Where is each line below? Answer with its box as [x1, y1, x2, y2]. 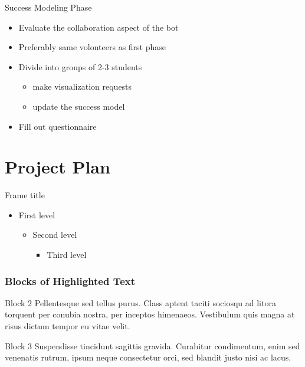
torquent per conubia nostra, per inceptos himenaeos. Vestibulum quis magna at [5, 308, 295, 320]
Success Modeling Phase [5, 1, 92, 13]
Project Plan [5, 155, 110, 179]
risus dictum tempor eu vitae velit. [5, 320, 130, 332]
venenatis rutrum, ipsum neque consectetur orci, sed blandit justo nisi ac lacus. [5, 351, 291, 363]
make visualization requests [32, 80, 132, 93]
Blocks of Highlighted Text [5, 273, 136, 288]
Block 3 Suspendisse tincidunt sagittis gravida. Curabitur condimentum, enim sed [5, 339, 300, 352]
